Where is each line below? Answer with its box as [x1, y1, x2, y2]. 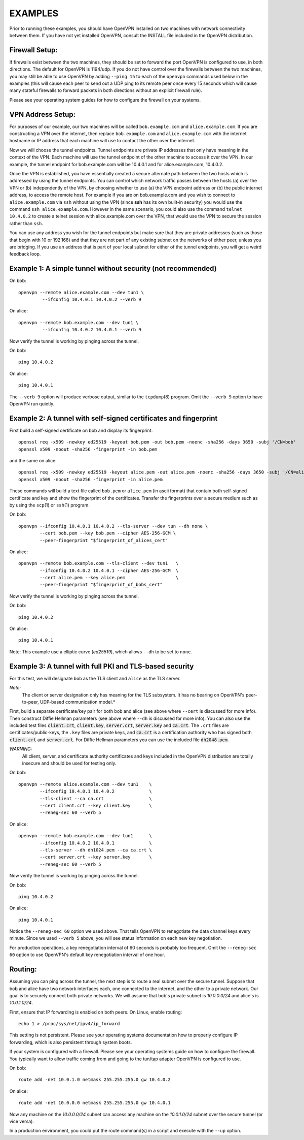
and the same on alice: [9, 458, 57, 464]
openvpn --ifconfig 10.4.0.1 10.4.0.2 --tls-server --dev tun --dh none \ [18, 523, 208, 529]
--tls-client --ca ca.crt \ [40, 796, 152, 801]
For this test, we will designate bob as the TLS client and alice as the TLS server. [9, 675, 181, 681]
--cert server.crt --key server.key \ [40, 854, 152, 860]
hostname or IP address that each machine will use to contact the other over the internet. [9, 138, 196, 144]
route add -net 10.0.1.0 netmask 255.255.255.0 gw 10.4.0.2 [18, 1077, 171, 1083]
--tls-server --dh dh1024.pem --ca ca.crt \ [40, 847, 152, 853]
